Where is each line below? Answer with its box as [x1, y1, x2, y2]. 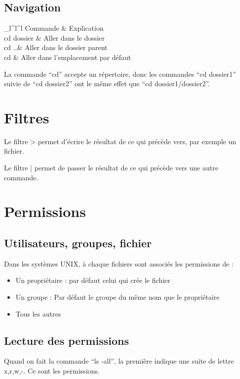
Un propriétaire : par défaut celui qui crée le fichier [15, 275, 170, 285]
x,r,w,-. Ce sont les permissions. [4, 366, 100, 376]
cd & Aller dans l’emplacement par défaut [4, 52, 131, 62]
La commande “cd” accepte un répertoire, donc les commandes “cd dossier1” [4, 68, 236, 79]
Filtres [4, 107, 49, 127]
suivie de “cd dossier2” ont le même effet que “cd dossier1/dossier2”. [4, 78, 210, 89]
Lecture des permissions [4, 332, 129, 348]
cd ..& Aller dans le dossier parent [4, 42, 108, 53]
